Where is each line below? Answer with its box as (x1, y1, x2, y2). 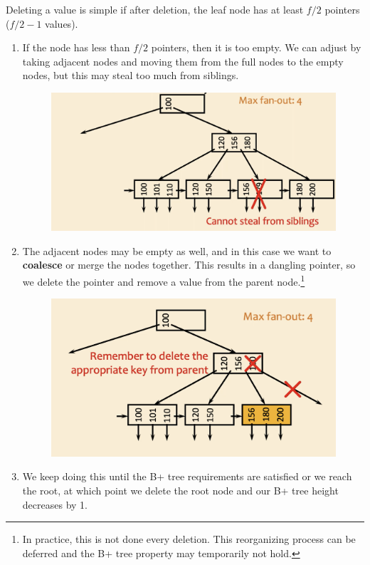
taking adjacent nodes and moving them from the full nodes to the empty (22, 53, 344, 68)
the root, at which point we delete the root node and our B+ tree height (22, 483, 339, 498)
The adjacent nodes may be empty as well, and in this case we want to (22, 243, 332, 258)
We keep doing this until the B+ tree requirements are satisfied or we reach (22, 469, 352, 484)
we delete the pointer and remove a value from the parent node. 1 (22, 271, 305, 289)
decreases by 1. (22, 497, 88, 512)
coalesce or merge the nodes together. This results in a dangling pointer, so (22, 257, 356, 272)
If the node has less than (22, 40, 130, 55)
